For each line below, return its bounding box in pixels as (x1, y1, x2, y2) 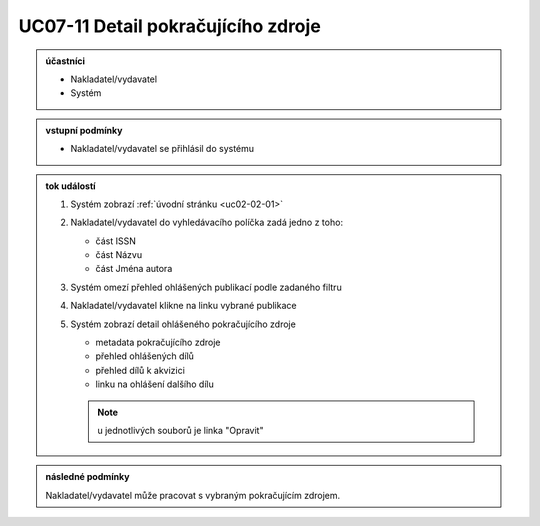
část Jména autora (95, 263, 173, 275)
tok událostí (45, 180, 96, 192)
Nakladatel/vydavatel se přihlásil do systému (70, 143, 255, 155)
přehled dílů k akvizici (95, 364, 185, 376)
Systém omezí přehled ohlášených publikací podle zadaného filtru (70, 281, 342, 293)
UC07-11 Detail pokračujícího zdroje (18, 15, 322, 37)
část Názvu (95, 249, 143, 261)
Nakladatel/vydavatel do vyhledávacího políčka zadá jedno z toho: (70, 216, 344, 229)
